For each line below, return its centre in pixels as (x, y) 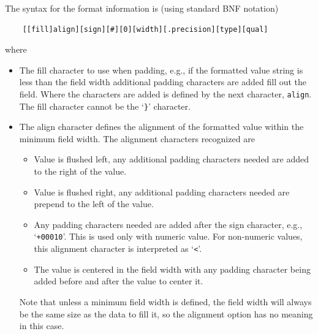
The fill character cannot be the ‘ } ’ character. (105, 106)
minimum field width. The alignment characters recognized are (137, 138)
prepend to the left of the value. (94, 204)
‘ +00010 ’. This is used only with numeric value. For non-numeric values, (168, 236)
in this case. (42, 326)
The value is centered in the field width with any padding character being (172, 269)
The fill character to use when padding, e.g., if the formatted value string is (161, 70)
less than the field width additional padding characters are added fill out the (163, 82)
